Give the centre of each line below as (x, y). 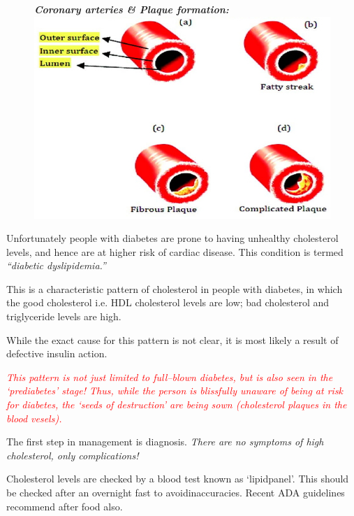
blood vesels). (34, 418)
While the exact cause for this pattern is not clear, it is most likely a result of (172, 339)
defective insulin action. (57, 353)
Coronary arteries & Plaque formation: (132, 9)
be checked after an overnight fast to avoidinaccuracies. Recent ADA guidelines (176, 493)
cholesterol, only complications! (73, 455)
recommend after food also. (65, 506)
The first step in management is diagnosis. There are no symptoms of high (165, 442)
